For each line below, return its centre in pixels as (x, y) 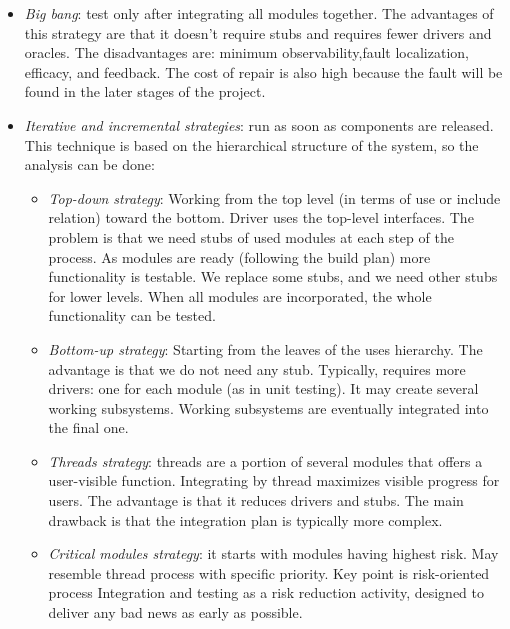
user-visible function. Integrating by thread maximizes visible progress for (274, 480)
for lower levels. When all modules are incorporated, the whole (240, 295)
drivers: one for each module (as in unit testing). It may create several (263, 388)
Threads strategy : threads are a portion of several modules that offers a (265, 460)
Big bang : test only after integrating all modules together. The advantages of (259, 13)
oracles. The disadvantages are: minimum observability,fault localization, (246, 52)
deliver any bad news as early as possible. (175, 612)
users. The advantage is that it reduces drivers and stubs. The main (256, 500)
